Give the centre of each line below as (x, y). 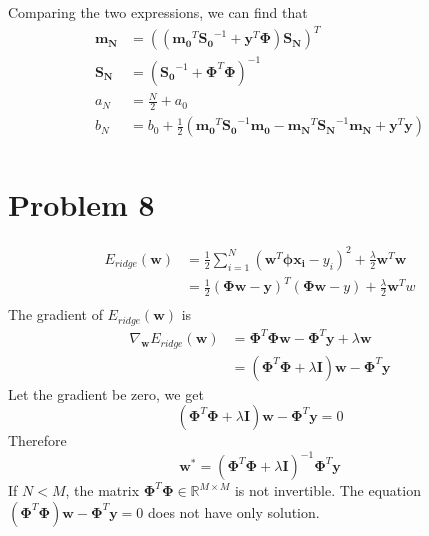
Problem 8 (81, 204)
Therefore (37, 440)
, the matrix (102, 490)
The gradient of (55, 314)
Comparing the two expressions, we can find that (158, 12)
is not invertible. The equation (327, 490)
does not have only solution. (234, 511)
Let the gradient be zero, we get (106, 393)
